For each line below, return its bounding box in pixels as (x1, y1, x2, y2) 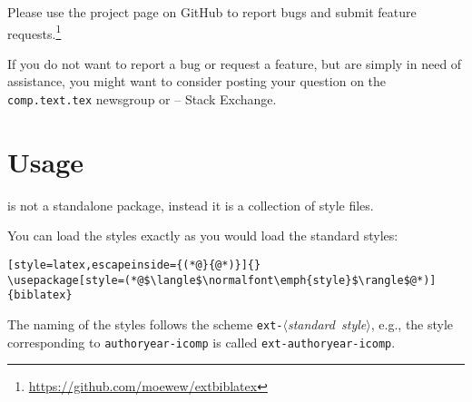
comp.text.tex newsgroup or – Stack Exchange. (7, 90, 277, 109)
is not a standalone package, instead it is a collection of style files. (7, 195, 374, 214)
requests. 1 (7, 21, 62, 43)
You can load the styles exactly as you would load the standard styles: (7, 226, 398, 245)
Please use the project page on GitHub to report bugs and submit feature (7, 3, 417, 21)
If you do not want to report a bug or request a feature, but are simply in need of (7, 54, 462, 73)
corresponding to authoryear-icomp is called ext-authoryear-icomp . (7, 332, 396, 351)
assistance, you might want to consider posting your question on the (7, 72, 387, 91)
